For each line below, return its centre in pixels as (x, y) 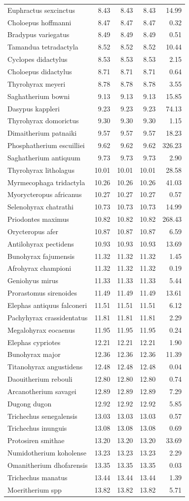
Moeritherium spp (35, 489)
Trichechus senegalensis (42, 416)
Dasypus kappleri (34, 108)
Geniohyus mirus (33, 280)
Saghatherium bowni (39, 96)
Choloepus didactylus (40, 71)
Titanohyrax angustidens (45, 367)
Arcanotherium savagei (42, 391)
